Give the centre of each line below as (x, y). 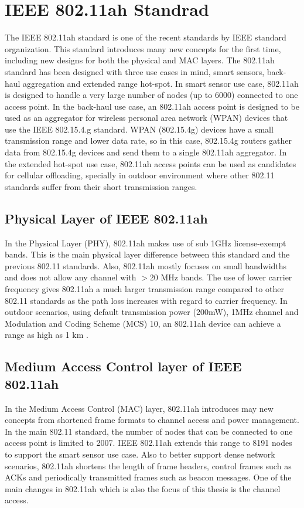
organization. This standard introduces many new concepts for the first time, (143, 48)
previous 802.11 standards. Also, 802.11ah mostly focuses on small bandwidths (146, 265)
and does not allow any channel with (71, 277)
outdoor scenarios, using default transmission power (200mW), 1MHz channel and (152, 312)
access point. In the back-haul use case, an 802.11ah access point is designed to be (152, 106)
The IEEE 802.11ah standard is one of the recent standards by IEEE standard (146, 37)
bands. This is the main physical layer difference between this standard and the (147, 254)
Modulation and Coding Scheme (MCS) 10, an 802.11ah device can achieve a (143, 323)
